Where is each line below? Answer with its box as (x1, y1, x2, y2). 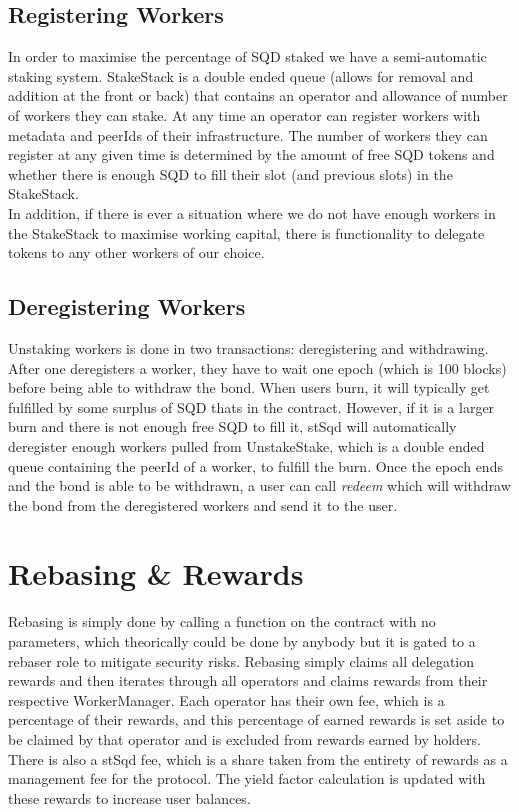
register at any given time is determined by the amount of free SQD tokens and (8, 144, 495, 165)
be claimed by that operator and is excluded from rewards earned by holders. (8, 728, 482, 749)
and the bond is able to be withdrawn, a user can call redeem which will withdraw (8, 475, 511, 496)
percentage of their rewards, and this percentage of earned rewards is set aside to (8, 709, 505, 730)
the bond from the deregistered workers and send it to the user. (8, 494, 398, 515)
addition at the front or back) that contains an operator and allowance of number (8, 85, 508, 106)
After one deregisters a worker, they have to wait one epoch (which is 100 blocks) (8, 357, 507, 378)
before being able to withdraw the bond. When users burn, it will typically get (8, 377, 490, 398)
